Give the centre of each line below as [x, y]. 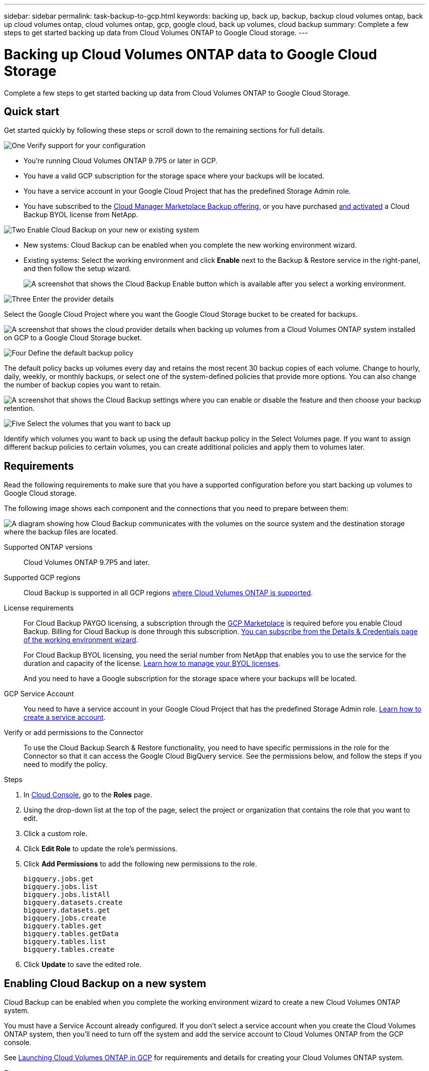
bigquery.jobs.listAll [67, 895]
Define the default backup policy [81, 353]
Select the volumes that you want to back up [99, 424]
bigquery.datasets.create [73, 903]
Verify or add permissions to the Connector [74, 733]
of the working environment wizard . [81, 640]
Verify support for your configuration [86, 146]
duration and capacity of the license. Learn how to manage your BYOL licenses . [152, 663]
